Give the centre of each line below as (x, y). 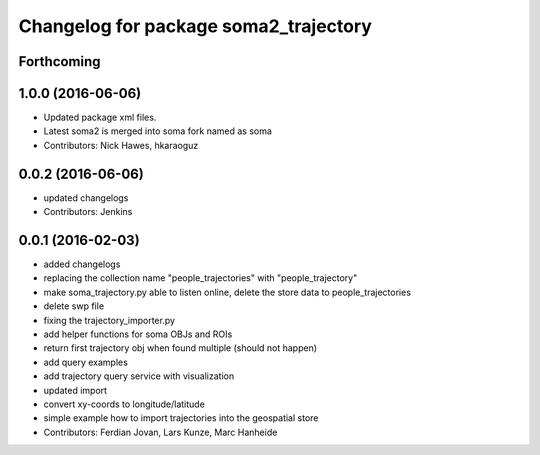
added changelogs (82, 264)
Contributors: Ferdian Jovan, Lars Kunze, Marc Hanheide (160, 432)
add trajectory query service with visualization (139, 376)
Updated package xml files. (100, 117)
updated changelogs (86, 197)
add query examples (86, 362)
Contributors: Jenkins (88, 212)
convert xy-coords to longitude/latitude (124, 404)
